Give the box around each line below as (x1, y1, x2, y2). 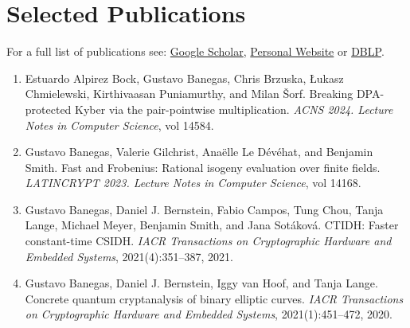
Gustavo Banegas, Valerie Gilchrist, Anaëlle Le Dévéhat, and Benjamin (25, 143, 373, 160)
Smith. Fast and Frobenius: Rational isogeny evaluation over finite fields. (25, 158, 381, 175)
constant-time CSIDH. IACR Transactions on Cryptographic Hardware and (25, 232, 392, 249)
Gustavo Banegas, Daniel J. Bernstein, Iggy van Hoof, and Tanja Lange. (25, 275, 378, 291)
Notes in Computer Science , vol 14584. (25, 116, 214, 133)
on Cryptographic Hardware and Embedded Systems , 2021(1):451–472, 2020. (25, 306, 392, 322)
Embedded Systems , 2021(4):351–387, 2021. (25, 248, 233, 264)
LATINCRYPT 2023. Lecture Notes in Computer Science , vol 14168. (25, 174, 361, 191)
